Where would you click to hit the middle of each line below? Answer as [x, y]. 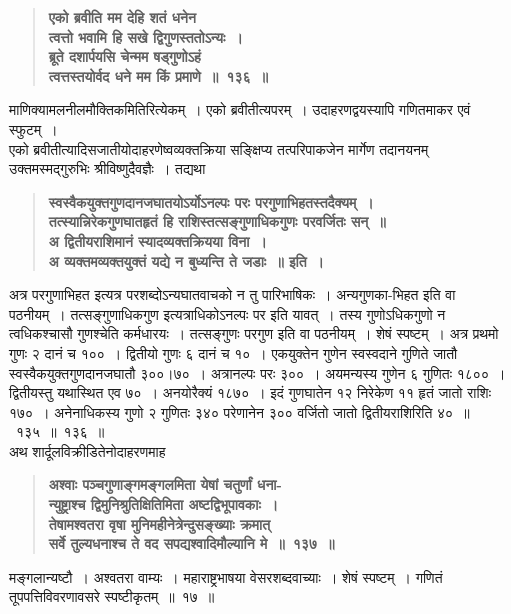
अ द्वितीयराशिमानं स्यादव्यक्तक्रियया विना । [157, 240]
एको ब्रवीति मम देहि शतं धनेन [122, 17]
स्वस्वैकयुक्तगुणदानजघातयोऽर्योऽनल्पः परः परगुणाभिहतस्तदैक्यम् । [211, 201]
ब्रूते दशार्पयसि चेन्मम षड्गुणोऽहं [124, 56]
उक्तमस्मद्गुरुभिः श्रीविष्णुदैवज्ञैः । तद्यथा [107, 168]
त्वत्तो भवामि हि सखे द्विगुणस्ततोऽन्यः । [145, 36]
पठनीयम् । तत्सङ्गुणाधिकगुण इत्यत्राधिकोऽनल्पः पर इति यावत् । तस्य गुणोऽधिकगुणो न [227, 313]
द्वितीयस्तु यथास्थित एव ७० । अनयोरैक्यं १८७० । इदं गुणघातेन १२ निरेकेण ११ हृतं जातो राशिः [250, 392]
